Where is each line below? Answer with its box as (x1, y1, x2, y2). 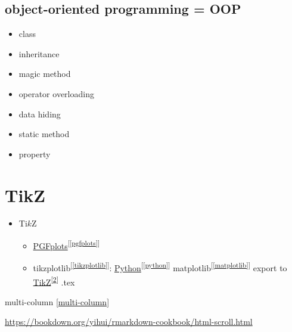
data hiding (18, 107, 61, 120)
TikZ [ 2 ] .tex (33, 274, 75, 288)
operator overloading (18, 87, 94, 100)
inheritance (18, 47, 60, 60)
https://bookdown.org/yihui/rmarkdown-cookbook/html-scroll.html (5, 315, 253, 328)
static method (18, 128, 70, 140)
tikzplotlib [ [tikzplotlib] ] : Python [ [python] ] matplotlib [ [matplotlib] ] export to (33, 260, 287, 274)
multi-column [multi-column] (5, 295, 110, 308)
